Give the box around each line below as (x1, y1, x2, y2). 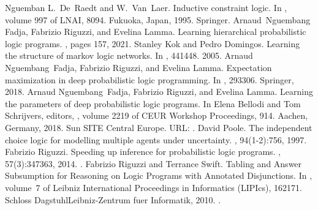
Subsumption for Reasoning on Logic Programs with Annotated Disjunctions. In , (5, 169, 312, 182)
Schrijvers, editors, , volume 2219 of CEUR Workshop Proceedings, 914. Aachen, (5, 109, 308, 122)
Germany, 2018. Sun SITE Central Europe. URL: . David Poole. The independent (5, 121, 312, 133)
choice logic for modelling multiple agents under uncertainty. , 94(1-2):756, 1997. (5, 133, 307, 146)
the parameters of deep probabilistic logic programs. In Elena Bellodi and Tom (5, 97, 301, 110)
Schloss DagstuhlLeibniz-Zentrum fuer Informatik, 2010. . (5, 193, 221, 206)
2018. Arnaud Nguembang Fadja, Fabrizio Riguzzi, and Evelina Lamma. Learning (5, 85, 314, 98)
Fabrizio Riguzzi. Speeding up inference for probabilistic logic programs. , (5, 145, 281, 158)
